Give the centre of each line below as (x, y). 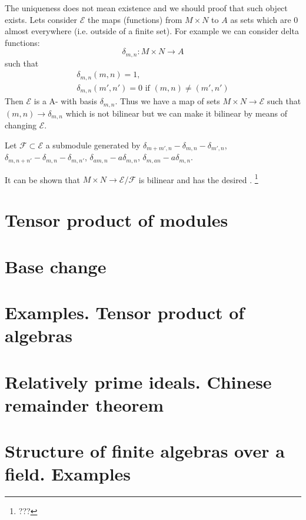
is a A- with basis (65, 101)
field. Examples (68, 474)
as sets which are (261, 19)
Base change (56, 266)
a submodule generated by (93, 145)
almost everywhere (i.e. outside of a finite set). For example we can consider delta (152, 31)
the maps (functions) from (135, 19)
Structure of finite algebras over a (145, 451)
